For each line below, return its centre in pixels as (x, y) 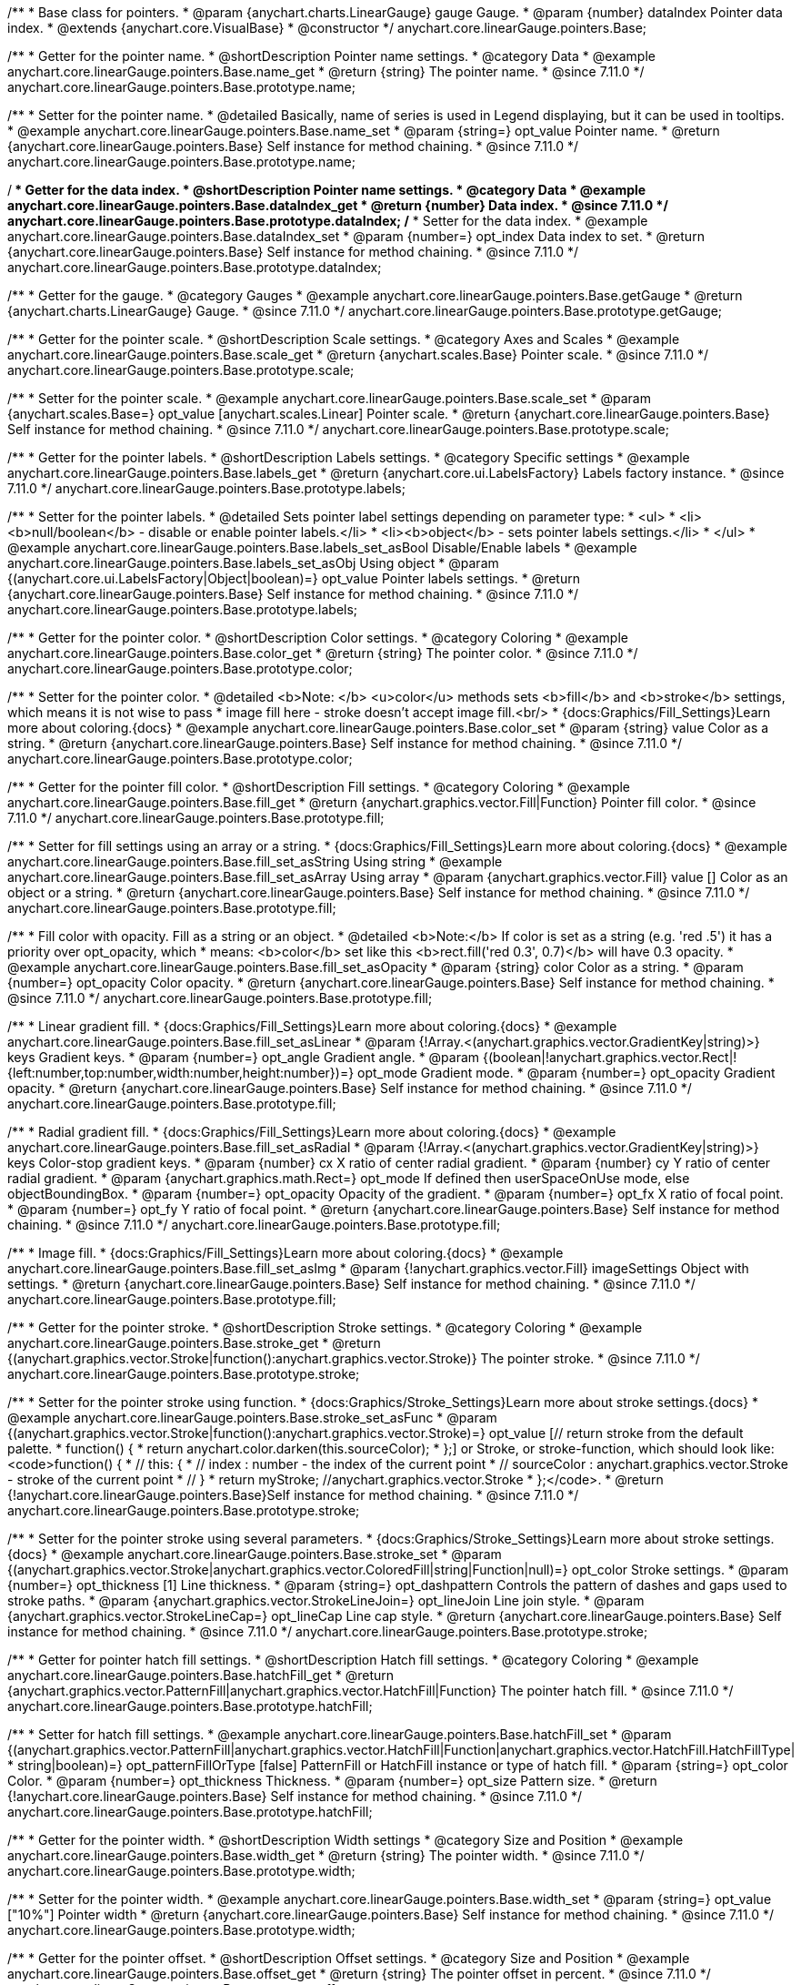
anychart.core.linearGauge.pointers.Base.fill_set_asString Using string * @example (255, 861)
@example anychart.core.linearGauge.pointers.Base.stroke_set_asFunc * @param (252, 1418)
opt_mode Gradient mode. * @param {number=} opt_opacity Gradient (566, 1073)
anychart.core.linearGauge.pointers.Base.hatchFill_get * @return (201, 1675)
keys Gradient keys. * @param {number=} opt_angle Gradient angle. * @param (244, 1057)
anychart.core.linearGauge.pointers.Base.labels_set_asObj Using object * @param (253, 563)
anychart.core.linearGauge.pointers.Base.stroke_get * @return (194, 1343)
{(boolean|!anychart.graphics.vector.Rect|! (610, 1057)
